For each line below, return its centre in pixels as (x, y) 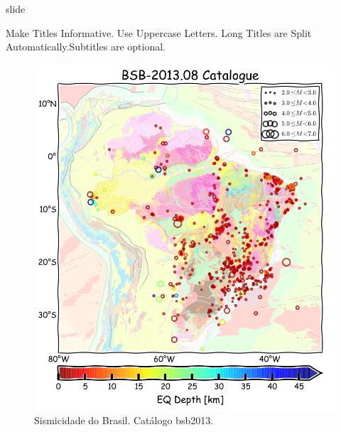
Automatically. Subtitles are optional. (86, 47)
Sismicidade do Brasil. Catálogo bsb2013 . (124, 420)
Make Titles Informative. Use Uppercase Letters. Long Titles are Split (159, 32)
